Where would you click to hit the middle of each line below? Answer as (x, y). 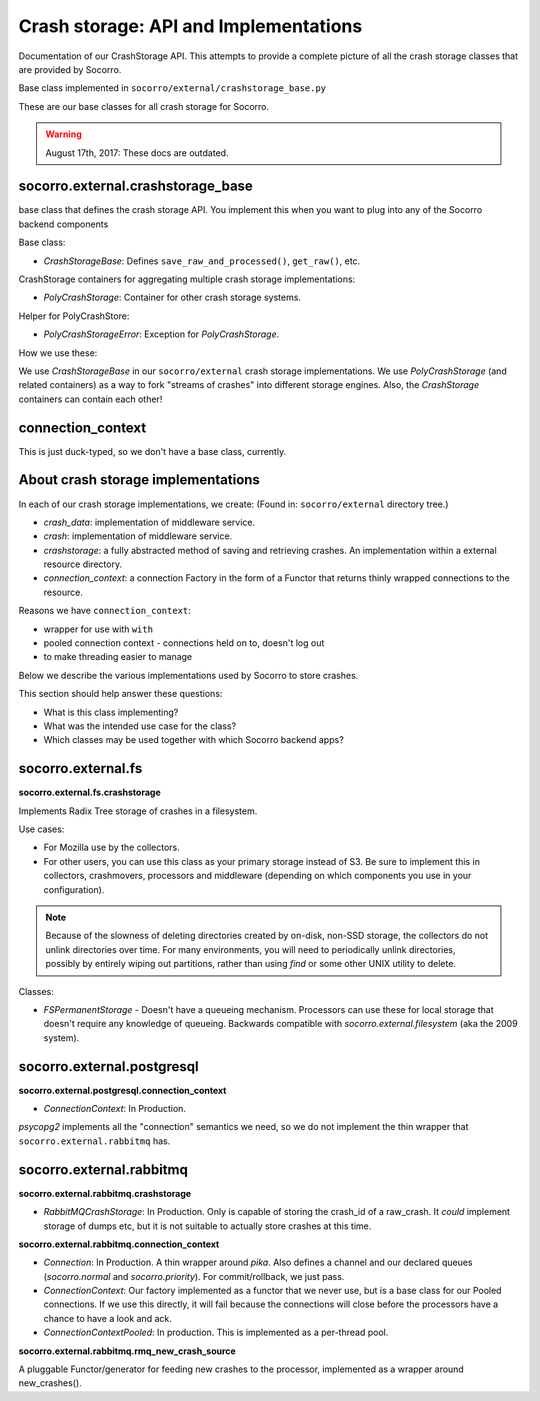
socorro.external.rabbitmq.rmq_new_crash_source (127, 1351)
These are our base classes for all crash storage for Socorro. (144, 106)
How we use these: (58, 352)
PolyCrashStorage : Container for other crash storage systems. (172, 297)
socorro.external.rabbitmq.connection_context (119, 1244)
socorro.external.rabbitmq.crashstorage (105, 1193)
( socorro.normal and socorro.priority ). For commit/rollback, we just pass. (194, 1276)
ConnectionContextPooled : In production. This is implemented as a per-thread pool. (216, 1332)
